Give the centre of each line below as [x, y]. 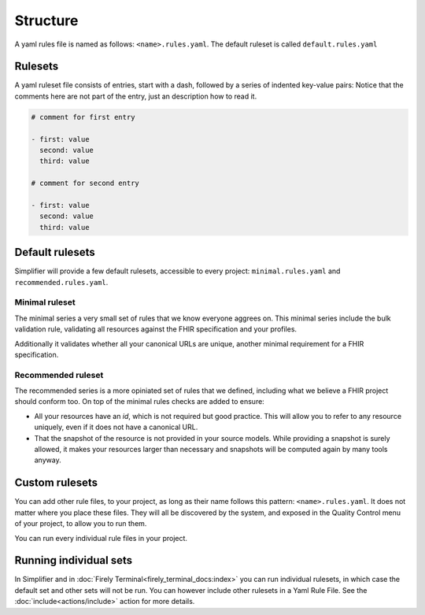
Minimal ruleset [45, 302]
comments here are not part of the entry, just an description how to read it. [136, 96]
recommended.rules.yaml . [61, 282]
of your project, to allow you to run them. [81, 524]
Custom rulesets [56, 483]
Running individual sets [74, 560]
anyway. [48, 460]
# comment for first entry [83, 117]
